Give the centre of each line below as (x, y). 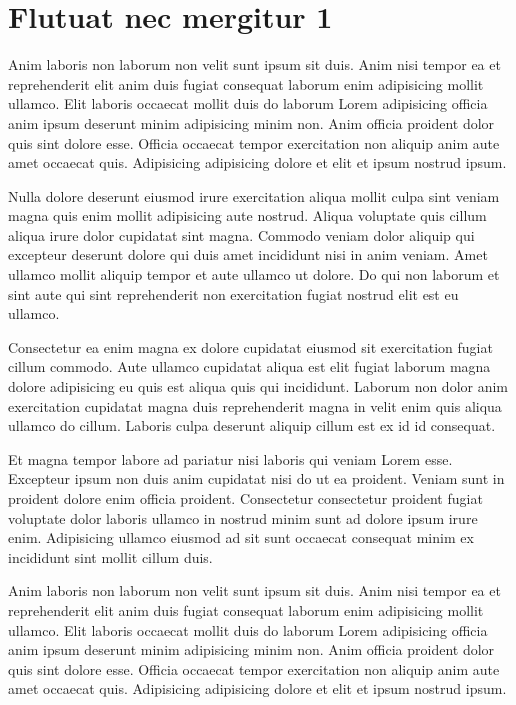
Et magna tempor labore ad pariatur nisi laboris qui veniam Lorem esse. (230, 458)
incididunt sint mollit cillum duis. (110, 556)
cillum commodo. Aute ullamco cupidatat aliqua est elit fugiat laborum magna (249, 366)
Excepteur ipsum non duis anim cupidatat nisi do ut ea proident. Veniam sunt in (256, 478)
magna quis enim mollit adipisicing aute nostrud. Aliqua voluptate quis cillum (247, 215)
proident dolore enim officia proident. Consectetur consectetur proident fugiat (245, 498)
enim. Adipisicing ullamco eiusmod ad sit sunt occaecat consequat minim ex (241, 537)
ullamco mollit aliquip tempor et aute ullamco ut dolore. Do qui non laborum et (254, 274)
